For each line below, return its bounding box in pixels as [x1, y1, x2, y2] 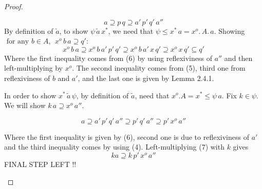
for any [6, 38, 29, 46]
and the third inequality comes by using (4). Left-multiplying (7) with [4, 141, 224, 152]
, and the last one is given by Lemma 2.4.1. [78, 72, 214, 83]
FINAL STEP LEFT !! [4, 158, 77, 169]
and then [224, 52, 253, 63]
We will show [4, 100, 46, 111]
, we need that [108, 25, 154, 36]
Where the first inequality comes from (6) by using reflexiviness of [4, 52, 212, 63]
